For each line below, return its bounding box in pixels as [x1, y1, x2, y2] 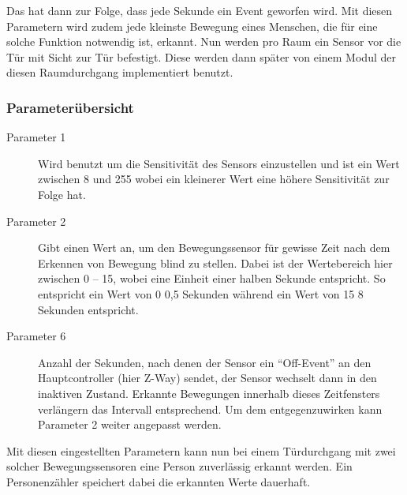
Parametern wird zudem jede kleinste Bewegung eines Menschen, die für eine [6, 17, 378, 34]
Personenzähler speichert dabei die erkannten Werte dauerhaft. [6, 473, 311, 489]
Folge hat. [38, 186, 86, 202]
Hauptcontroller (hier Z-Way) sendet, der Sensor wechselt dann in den [38, 369, 377, 386]
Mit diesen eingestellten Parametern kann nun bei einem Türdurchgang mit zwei [6, 442, 396, 459]
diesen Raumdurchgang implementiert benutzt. [6, 64, 233, 81]
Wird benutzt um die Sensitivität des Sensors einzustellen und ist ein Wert [38, 155, 400, 171]
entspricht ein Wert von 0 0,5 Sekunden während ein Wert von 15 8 [38, 285, 364, 302]
